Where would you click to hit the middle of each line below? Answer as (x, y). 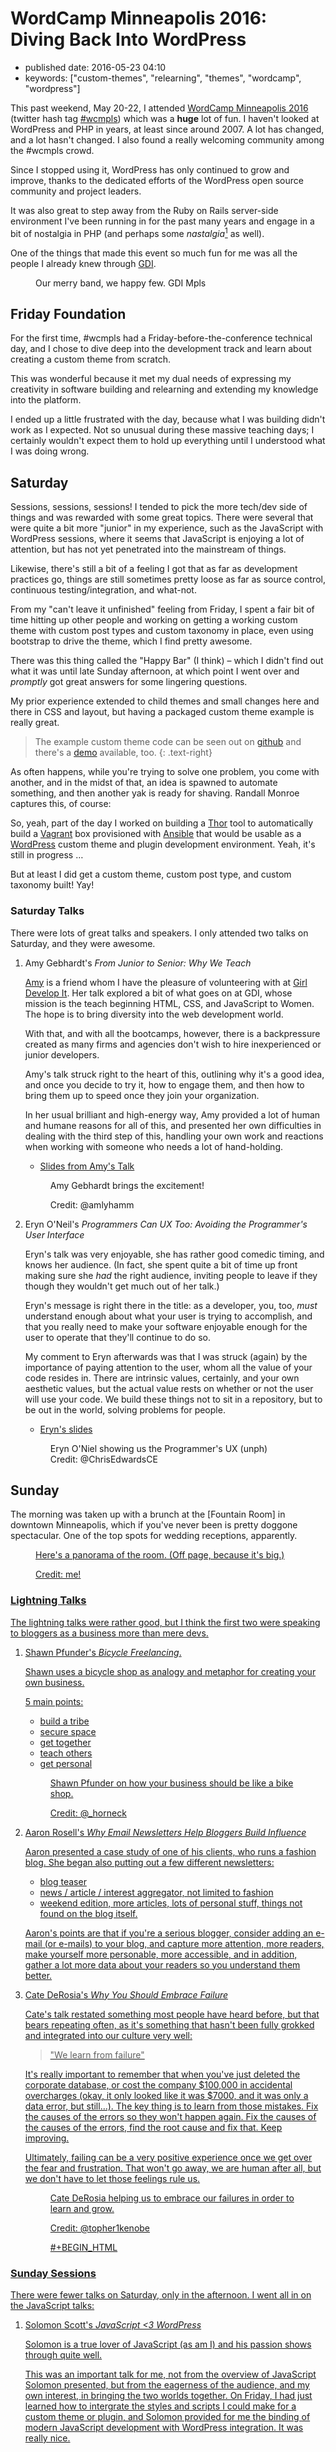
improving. (47, 2138)
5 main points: (54, 1701)
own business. (54, 1682)
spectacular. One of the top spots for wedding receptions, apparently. (154, 1536)
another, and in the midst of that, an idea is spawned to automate (144, 783)
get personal (66, 1763)
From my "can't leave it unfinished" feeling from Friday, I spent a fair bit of (162, 609)
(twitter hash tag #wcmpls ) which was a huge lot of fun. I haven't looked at (165, 118)
